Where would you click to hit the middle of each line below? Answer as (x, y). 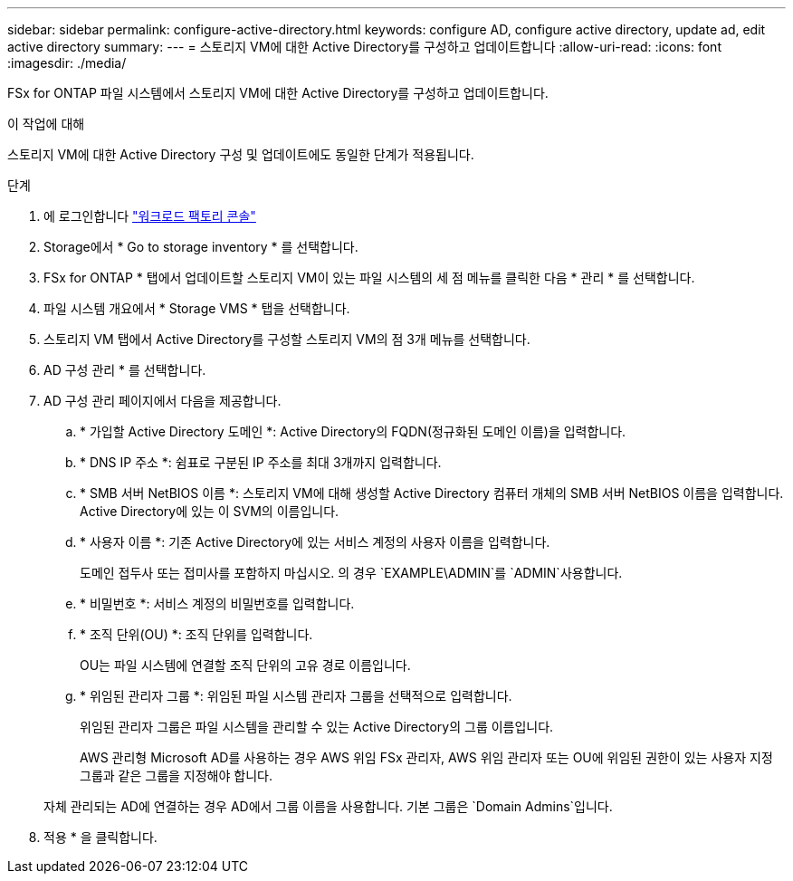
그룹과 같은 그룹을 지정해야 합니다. (176, 776)
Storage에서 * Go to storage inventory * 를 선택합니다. (201, 247)
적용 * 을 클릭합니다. (100, 837)
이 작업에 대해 (46, 124)
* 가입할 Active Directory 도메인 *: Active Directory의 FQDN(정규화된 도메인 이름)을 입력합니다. (353, 431)
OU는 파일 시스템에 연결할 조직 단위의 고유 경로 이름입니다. (245, 665)
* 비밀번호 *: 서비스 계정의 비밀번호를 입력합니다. (217, 603)
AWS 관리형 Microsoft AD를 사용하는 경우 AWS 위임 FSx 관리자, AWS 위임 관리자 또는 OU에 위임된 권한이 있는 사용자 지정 (426, 757)
